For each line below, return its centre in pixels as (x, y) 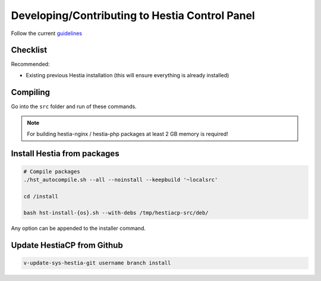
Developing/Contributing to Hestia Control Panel (133, 15)
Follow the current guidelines (47, 33)
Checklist (29, 50)
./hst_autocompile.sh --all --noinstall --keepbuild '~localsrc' (121, 179)
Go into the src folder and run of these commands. (74, 106)
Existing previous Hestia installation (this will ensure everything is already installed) (128, 75)
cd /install (41, 196)
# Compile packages (52, 171)
